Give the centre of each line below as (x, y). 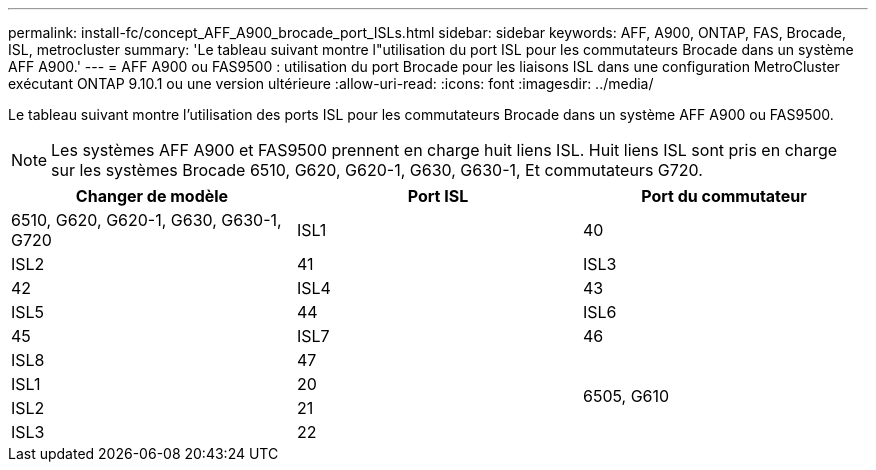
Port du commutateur (724, 196)
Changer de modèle (152, 196)
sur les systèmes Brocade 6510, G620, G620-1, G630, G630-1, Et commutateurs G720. (377, 170)
